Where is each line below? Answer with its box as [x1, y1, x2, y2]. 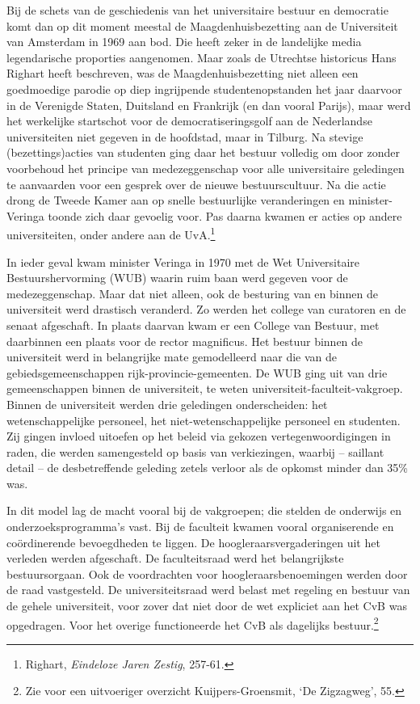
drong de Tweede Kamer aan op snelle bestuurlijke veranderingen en [6, 192, 345, 209]
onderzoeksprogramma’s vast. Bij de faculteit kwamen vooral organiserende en [6, 518, 394, 535]
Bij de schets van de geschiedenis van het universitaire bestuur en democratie [6, 2, 388, 18]
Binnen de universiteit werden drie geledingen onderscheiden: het [6, 395, 328, 412]
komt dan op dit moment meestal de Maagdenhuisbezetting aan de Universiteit [6, 17, 398, 34]
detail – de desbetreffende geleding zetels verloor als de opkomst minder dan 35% [6, 459, 409, 476]
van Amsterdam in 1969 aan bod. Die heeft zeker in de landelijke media [6, 33, 362, 50]
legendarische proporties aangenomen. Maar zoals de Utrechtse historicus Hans [6, 48, 397, 65]
